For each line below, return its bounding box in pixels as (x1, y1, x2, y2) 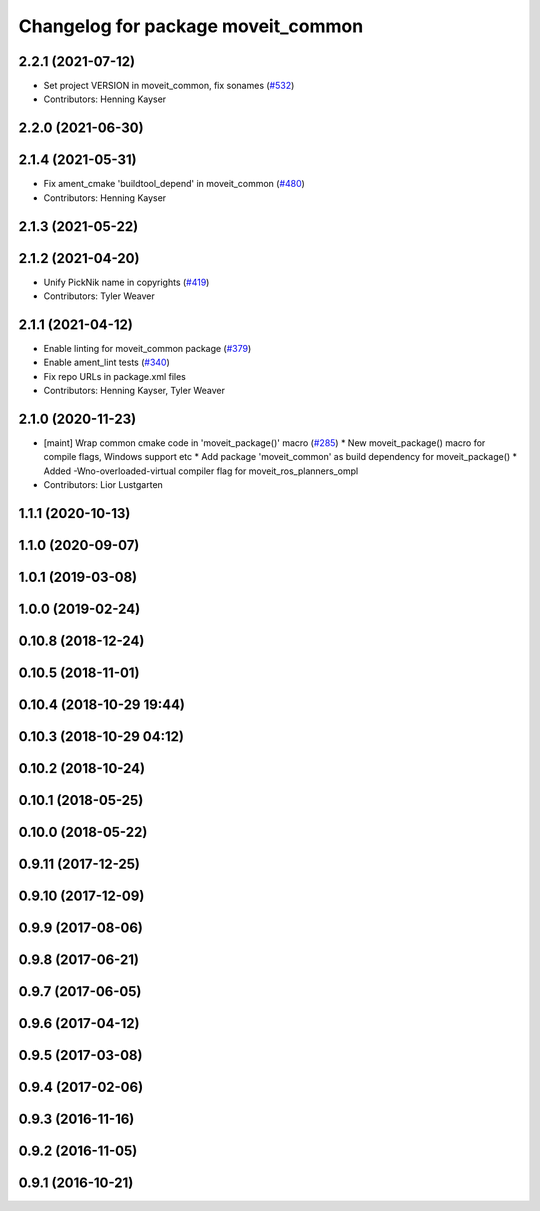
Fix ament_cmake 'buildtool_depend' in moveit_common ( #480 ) (43, 178, 305, 190)
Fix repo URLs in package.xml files (43, 370, 187, 382)
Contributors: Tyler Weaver (43, 290, 155, 302)
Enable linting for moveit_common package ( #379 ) (43, 342, 252, 354)
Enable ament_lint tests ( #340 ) (43, 356, 170, 369)
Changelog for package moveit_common (18, 15, 364, 37)
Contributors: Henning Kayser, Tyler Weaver (43, 385, 225, 397)
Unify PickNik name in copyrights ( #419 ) (43, 276, 210, 288)
